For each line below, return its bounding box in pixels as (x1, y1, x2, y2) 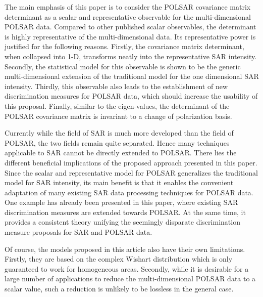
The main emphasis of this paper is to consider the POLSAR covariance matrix (5, 2, 251, 12)
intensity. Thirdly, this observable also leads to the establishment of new (5, 80, 228, 91)
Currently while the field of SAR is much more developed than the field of (5, 128, 234, 138)
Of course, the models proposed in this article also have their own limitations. (5, 243, 245, 254)
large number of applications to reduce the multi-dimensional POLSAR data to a (5, 273, 256, 284)
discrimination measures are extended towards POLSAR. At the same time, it (5, 206, 246, 217)
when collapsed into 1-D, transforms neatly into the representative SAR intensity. (5, 51, 257, 61)
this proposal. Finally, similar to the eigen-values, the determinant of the (5, 100, 230, 111)
